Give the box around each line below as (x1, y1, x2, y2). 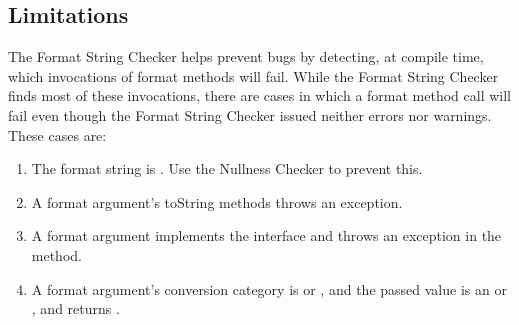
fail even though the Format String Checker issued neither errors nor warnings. (8, 104, 492, 125)
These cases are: (8, 124, 107, 145)
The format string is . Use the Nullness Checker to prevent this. (31, 158, 423, 179)
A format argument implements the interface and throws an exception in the (31, 225, 502, 246)
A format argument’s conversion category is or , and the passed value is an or (31, 278, 507, 299)
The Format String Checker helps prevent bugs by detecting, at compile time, (8, 46, 484, 67)
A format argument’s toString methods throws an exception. (31, 191, 403, 212)
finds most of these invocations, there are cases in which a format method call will (8, 85, 511, 106)
